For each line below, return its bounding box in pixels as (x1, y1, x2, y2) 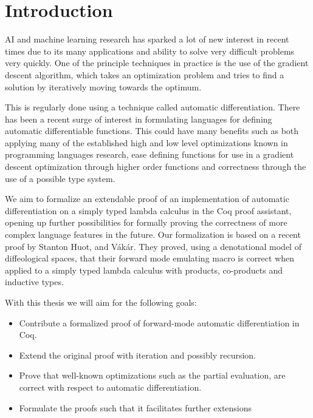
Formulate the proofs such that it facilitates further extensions (19, 401, 252, 414)
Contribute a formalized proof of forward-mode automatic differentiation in (19, 316, 300, 329)
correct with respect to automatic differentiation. (19, 380, 202, 393)
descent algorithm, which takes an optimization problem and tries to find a (5, 68, 284, 81)
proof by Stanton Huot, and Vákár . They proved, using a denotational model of (5, 240, 301, 252)
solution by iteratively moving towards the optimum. (5, 80, 202, 93)
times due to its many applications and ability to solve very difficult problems (5, 44, 295, 57)
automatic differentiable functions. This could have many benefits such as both (5, 124, 299, 137)
